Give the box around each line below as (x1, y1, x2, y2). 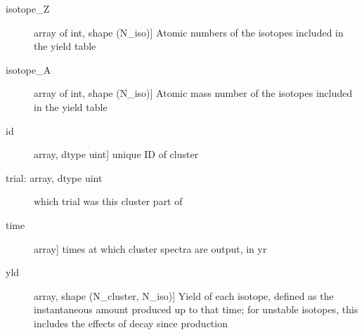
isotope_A (6, 62, 51, 77)
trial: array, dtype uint (6, 170, 103, 185)
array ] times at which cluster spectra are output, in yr (34, 241, 267, 256)
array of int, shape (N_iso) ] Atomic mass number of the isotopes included (34, 86, 353, 100)
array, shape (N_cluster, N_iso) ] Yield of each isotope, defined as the (34, 288, 334, 303)
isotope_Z (6, 1, 50, 15)
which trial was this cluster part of (34, 194, 183, 209)
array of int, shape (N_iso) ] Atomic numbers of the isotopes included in (34, 25, 344, 39)
